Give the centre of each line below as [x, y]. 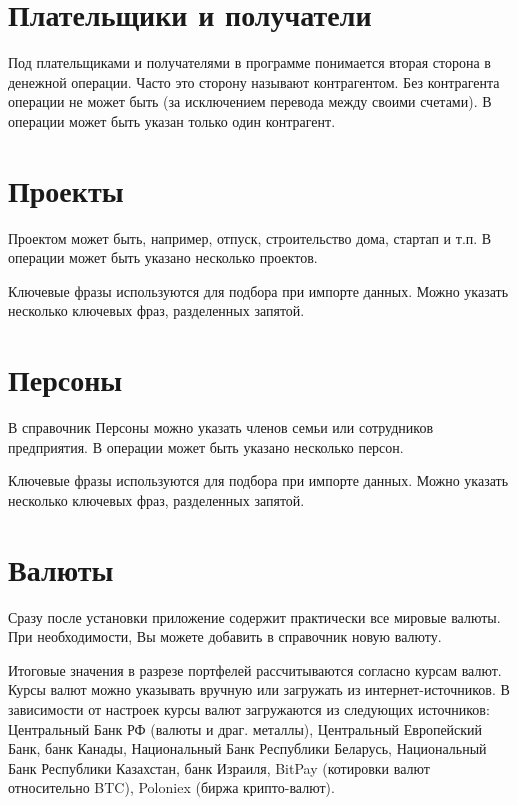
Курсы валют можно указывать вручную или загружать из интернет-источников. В [259, 689]
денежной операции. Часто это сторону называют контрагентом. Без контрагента [254, 81]
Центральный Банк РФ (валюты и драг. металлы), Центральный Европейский [245, 728]
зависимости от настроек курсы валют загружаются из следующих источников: [249, 709]
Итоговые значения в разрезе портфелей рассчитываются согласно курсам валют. [255, 669]
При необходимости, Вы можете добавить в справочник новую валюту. [225, 636]
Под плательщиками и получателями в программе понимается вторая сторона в [249, 62]
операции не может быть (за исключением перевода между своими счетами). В [250, 101]
